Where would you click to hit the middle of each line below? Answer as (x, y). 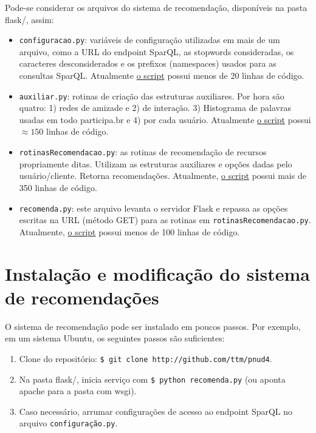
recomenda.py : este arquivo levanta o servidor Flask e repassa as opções (153, 208)
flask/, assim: (29, 19)
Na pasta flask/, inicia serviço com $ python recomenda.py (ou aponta (152, 379)
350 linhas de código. (58, 187)
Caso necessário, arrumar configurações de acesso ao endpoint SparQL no (156, 411)
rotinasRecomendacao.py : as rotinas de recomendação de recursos (143, 152)
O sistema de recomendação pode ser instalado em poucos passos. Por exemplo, (153, 326)
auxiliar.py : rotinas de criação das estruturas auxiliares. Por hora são (152, 96)
